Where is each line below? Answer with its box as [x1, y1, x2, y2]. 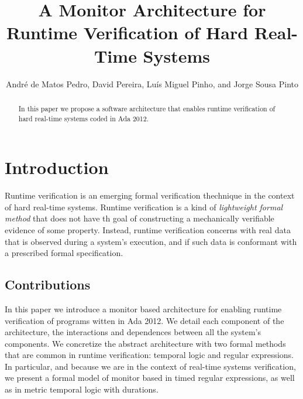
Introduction [5, 155, 109, 179]
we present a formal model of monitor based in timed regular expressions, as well [5, 371, 295, 384]
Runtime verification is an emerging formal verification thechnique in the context [5, 189, 295, 202]
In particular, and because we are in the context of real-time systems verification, [5, 360, 296, 372]
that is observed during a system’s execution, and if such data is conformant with [5, 235, 297, 247]
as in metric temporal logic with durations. [5, 383, 159, 395]
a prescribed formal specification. [5, 247, 123, 259]
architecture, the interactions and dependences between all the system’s [5, 326, 261, 338]
